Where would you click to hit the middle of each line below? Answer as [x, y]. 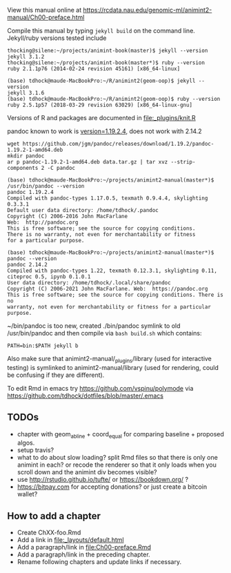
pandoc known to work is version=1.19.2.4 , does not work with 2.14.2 [104, 131]
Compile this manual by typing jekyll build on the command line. [101, 31]
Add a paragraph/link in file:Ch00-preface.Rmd [84, 547]
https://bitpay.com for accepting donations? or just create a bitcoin [112, 487]
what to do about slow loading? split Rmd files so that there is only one [118, 458]
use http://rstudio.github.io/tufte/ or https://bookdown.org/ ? [102, 480]
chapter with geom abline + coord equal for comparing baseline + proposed [120, 435]
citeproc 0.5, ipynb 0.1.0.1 [49, 277]
